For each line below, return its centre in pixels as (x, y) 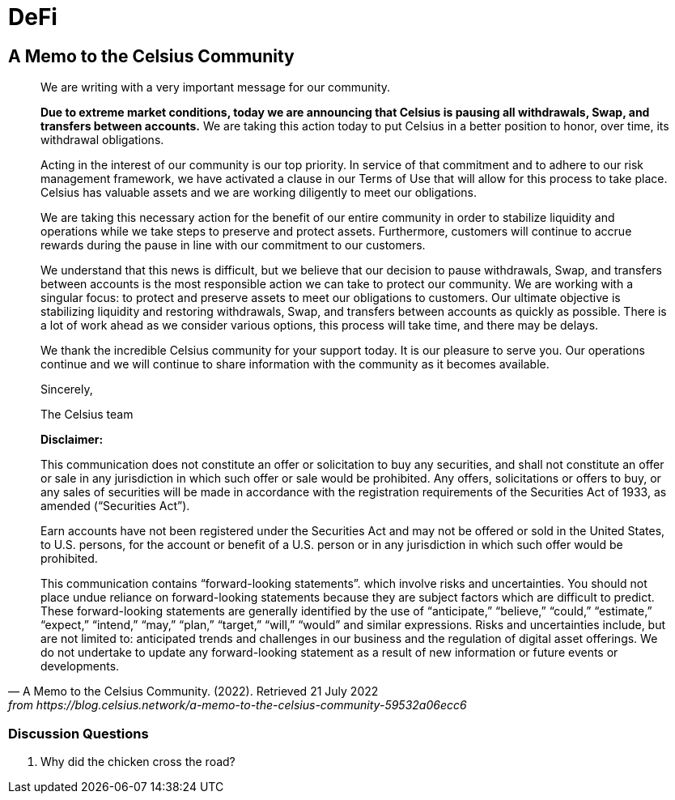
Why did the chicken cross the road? (138, 761)
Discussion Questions (79, 733)
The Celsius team (87, 415)
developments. (80, 666)
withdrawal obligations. (102, 140)
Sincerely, (67, 389)
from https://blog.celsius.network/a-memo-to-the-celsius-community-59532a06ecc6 (238, 705)
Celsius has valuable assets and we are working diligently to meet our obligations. (259, 193)
